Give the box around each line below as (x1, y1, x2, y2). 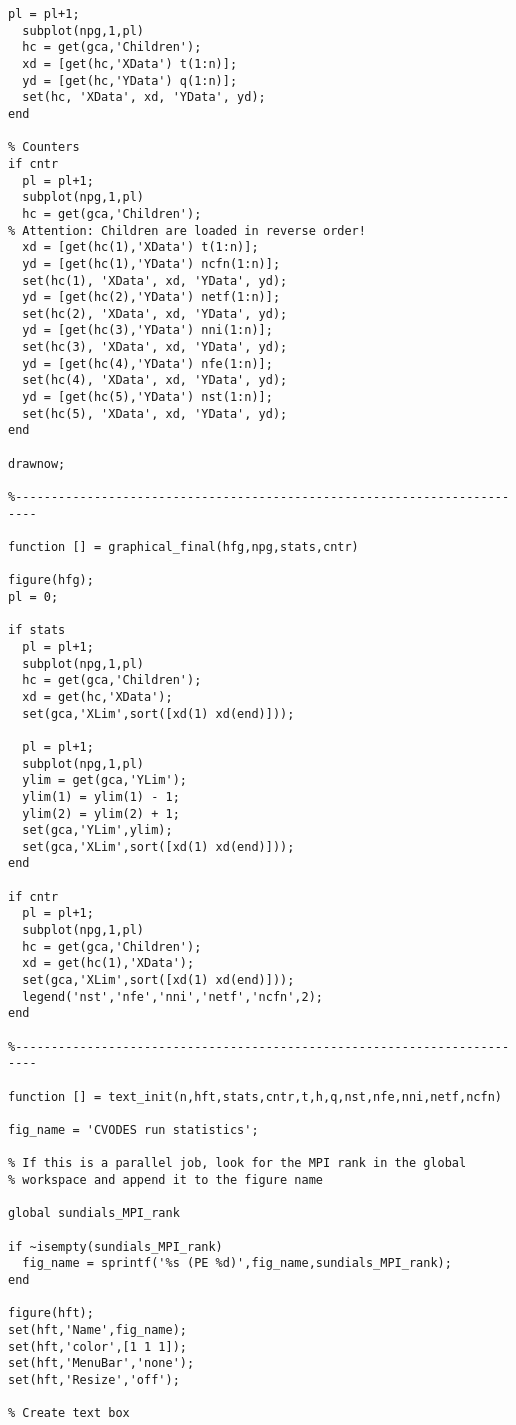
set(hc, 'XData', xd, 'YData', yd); (22, 90, 266, 105)
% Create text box (8, 1406, 130, 1421)
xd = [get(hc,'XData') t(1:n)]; (22, 56, 238, 71)
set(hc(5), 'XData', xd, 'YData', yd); (22, 406, 288, 421)
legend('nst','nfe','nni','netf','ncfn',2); (22, 989, 323, 1004)
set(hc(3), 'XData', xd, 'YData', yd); (22, 340, 288, 355)
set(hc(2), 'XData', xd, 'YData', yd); (22, 306, 288, 321)
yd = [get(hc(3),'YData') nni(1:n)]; (22, 323, 273, 338)
